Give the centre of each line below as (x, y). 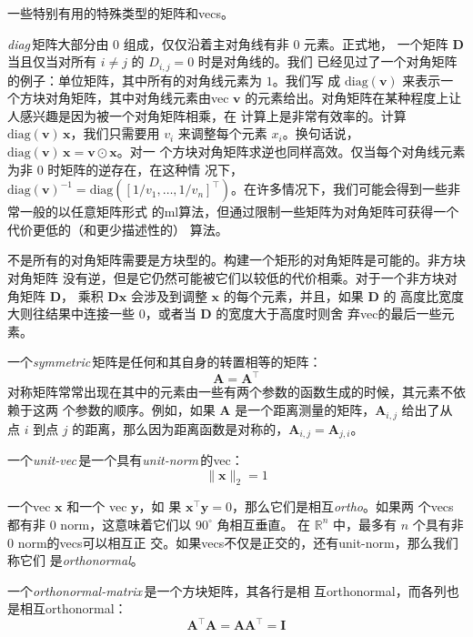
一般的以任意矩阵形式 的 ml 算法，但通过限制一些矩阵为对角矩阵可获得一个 (239, 212)
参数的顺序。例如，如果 (145, 410)
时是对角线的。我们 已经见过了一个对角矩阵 (327, 61)
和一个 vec (97, 506)
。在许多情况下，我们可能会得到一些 (340, 189)
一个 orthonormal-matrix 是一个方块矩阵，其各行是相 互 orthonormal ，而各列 (227, 590)
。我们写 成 (307, 80)
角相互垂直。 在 (264, 524)
